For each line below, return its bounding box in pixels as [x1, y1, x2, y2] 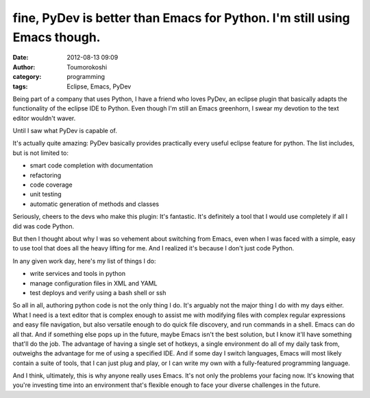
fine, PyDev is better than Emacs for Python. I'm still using [12, 10, 351, 25]
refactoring [29, 171, 62, 179]
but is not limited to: [12, 148, 69, 157]
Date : [12, 54, 29, 62]
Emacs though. [12, 30, 101, 45]
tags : [12, 82, 28, 91]
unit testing [29, 190, 62, 198]
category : [12, 73, 42, 81]
